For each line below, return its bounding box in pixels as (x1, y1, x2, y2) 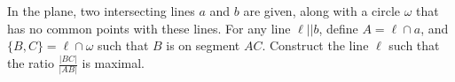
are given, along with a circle (243, 2, 401, 19)
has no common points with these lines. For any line (7, 19, 291, 37)
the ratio (7, 54, 54, 72)
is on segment (166, 36, 240, 55)
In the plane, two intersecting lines (7, 2, 195, 19)
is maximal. (82, 54, 145, 72)
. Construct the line (262, 36, 369, 55)
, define (318, 19, 358, 37)
